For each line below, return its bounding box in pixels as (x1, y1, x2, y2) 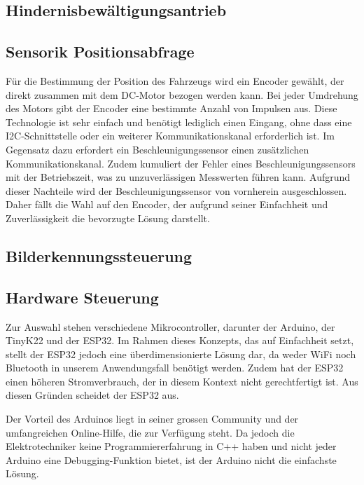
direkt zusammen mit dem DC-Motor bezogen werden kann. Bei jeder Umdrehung (6, 87, 358, 102)
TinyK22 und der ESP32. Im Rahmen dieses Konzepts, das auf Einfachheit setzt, (6, 333, 354, 348)
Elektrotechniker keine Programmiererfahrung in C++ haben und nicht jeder (6, 439, 337, 453)
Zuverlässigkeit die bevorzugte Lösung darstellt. (6, 210, 210, 225)
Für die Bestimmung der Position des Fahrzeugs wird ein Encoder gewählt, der (6, 73, 344, 88)
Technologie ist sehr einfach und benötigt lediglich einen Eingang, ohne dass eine (6, 114, 352, 129)
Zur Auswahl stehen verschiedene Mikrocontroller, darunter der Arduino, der (6, 319, 335, 334)
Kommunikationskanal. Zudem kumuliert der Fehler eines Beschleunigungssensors (6, 156, 356, 170)
